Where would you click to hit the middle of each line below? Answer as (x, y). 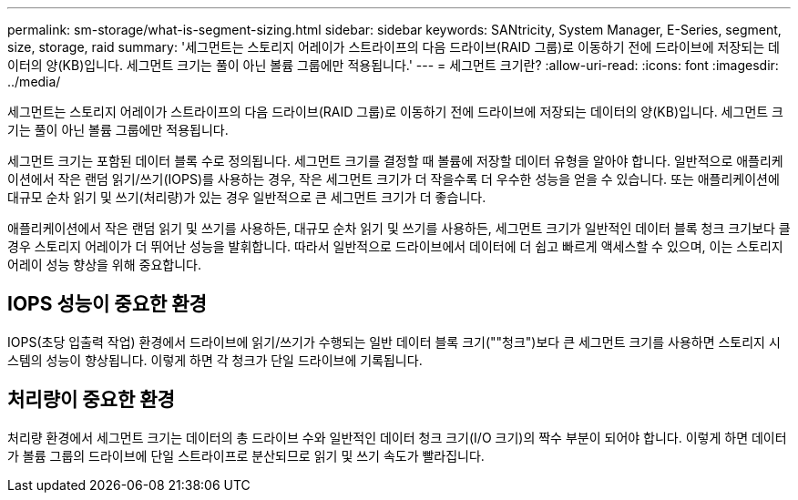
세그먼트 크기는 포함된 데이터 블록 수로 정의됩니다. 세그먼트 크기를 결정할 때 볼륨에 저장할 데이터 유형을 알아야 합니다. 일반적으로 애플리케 (395, 161)
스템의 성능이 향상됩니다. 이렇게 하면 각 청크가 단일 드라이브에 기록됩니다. (215, 360)
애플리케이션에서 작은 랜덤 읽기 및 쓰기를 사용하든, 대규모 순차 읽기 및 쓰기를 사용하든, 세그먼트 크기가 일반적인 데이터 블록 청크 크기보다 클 (399, 228)
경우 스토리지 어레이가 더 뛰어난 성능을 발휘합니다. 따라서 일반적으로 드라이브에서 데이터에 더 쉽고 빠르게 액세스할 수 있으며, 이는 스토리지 (395, 246)
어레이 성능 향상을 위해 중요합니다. (104, 265)
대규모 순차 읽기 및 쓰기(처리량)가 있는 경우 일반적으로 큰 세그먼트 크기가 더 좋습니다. (247, 197)
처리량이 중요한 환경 (91, 400)
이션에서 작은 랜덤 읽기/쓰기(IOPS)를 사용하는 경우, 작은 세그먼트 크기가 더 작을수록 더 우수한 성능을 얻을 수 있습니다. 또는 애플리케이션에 (394, 179)
